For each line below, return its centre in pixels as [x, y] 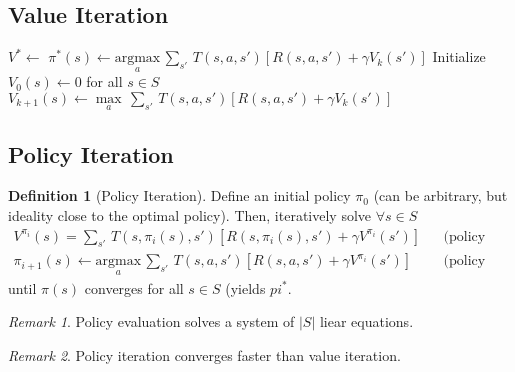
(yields [245, 287]
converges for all [134, 287]
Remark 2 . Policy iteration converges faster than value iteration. [204, 354]
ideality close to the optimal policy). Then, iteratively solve [190, 215]
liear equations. [366, 321]
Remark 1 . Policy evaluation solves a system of [151, 321]
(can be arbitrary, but [440, 195]
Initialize [459, 56]
